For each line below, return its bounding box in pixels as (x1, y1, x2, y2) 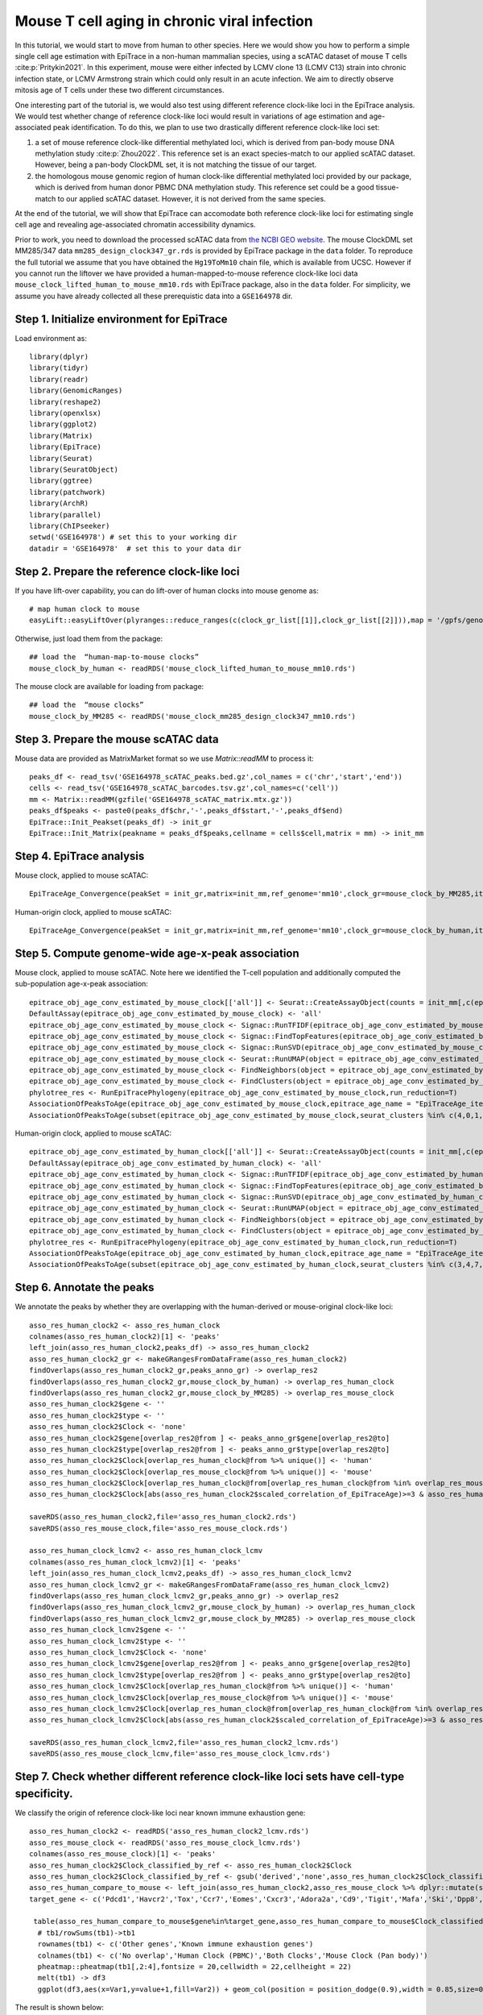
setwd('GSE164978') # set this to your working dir (29, 533, 237, 542)
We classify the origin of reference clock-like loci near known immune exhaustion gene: (14, 1808, 306, 1818)
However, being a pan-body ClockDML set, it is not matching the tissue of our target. (35, 160, 317, 169)
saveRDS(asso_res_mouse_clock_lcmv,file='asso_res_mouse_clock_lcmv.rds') (29, 1749, 331, 1759)
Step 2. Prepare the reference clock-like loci (14, 564, 240, 578)
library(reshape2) (29, 397, 102, 406)
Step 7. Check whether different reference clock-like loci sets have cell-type (14, 1770, 405, 1784)
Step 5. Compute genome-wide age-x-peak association (14, 946, 299, 960)
